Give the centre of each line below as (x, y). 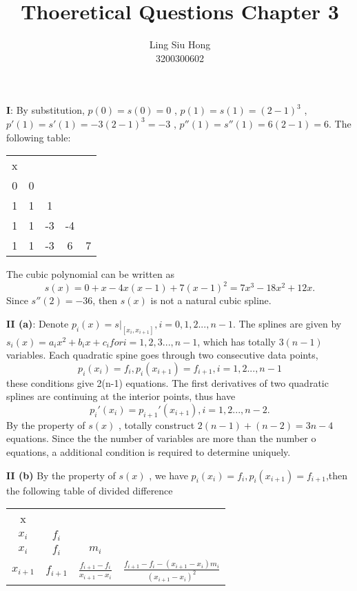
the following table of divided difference (90, 490)
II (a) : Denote (38, 323)
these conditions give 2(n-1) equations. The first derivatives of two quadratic (167, 382)
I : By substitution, (45, 110)
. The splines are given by (287, 323)
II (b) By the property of (61, 475)
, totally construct (157, 424)
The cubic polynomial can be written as (90, 274)
